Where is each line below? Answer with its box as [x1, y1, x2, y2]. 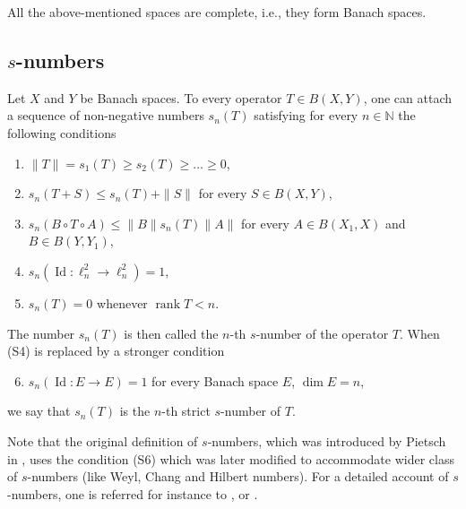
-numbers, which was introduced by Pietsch [207, 431, 446, 450]
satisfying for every [254, 106, 358, 125]
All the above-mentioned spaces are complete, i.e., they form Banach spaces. [7, 3, 427, 21]
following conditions [7, 123, 116, 142]
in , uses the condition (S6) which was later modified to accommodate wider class [7, 449, 454, 468]
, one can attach [363, 88, 453, 107]
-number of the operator [255, 324, 389, 342]
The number [7, 324, 75, 342]
